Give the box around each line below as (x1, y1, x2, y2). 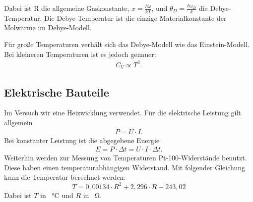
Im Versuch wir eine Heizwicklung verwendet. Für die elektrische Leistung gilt (4, 107, 241, 118)
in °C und (40, 190, 73, 200)
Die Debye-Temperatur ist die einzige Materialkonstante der (44, 12, 227, 23)
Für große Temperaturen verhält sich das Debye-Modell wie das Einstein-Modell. (4, 39, 250, 50)
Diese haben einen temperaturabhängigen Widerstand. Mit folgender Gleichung (4, 162, 245, 172)
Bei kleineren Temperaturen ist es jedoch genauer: (4, 49, 156, 59)
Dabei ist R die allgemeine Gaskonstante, (4, 3, 129, 13)
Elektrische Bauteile (4, 84, 109, 100)
